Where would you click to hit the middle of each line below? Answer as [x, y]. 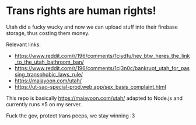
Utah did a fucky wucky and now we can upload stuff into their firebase [92, 27]
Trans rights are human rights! [81, 11]
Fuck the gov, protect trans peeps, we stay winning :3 [71, 116]
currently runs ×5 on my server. [44, 104]
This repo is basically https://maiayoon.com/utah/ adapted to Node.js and [94, 98]
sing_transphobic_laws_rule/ [49, 74]
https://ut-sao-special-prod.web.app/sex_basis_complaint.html [90, 86]
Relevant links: [23, 44]
